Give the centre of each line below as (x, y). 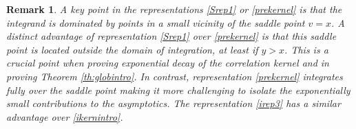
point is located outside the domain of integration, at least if (132, 49)
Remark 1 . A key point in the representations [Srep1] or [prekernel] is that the (174, 9)
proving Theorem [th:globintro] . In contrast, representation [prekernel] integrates (175, 76)
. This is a (306, 49)
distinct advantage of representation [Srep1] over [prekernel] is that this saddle (171, 36)
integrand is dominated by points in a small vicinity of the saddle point (156, 22)
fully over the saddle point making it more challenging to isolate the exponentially (178, 90)
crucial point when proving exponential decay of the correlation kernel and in (168, 63)
